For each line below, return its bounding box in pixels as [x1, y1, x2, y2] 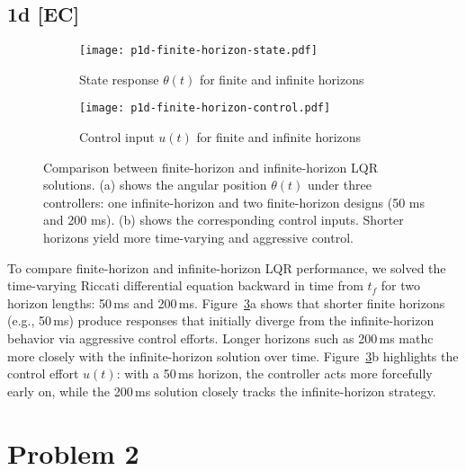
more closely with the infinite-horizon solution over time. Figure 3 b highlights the [7, 346, 459, 365]
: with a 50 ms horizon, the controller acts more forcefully [116, 364, 433, 383]
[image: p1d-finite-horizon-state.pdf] [79, 44, 318, 58]
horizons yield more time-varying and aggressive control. [43, 228, 354, 247]
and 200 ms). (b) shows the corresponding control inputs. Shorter [43, 210, 404, 229]
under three [307, 175, 372, 194]
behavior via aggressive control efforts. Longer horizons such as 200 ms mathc [7, 329, 434, 348]
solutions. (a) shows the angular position [43, 175, 267, 194]
